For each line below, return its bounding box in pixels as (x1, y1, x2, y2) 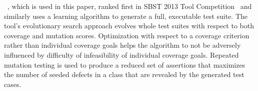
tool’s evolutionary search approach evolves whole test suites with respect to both (4, 20, 254, 31)
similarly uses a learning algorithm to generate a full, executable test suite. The (4, 10, 248, 21)
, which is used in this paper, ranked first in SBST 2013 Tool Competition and (7, 1, 252, 11)
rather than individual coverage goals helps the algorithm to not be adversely (4, 40, 241, 50)
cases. (4, 79, 21, 89)
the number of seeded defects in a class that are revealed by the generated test (4, 69, 244, 80)
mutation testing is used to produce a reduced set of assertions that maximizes (4, 59, 245, 70)
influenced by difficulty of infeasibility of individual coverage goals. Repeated (4, 49, 239, 60)
